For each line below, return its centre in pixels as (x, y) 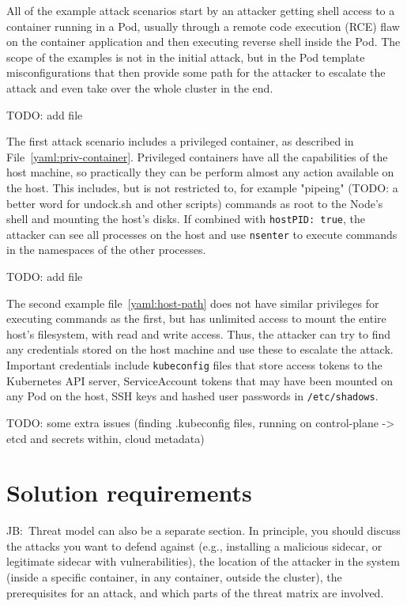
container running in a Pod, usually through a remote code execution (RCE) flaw (203, 26)
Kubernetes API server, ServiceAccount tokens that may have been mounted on (200, 380)
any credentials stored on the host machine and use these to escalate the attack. (200, 349)
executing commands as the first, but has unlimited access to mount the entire (196, 318)
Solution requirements (129, 492)
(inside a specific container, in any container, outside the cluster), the (174, 577)
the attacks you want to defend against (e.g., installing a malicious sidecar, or (194, 545)
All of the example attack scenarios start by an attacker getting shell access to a (201, 10)
